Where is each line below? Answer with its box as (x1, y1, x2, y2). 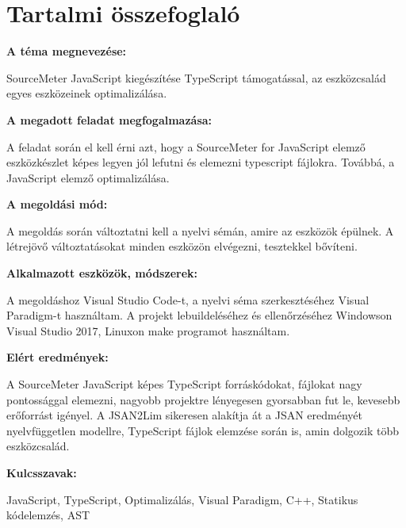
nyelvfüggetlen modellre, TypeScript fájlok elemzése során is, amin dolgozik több (6, 422, 400, 438)
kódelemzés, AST (6, 507, 90, 523)
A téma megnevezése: (6, 43, 127, 59)
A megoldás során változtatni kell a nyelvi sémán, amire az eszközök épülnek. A (6, 222, 394, 239)
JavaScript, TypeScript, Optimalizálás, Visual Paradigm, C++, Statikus (6, 491, 358, 507)
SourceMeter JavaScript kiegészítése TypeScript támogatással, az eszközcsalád (6, 69, 386, 86)
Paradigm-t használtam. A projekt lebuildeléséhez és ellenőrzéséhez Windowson (6, 307, 393, 323)
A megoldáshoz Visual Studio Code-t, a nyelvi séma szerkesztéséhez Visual (6, 291, 370, 308)
